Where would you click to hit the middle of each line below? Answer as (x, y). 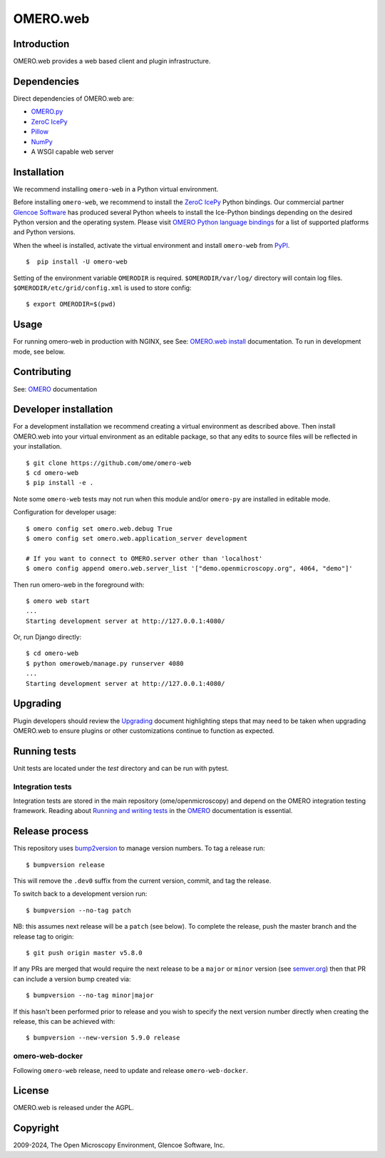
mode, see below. (39, 351)
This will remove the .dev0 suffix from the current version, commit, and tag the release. (142, 881)
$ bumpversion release (66, 865)
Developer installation (63, 410)
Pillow (40, 131)
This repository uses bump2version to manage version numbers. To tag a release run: (139, 848)
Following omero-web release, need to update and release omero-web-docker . (131, 1070)
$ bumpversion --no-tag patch (79, 910)
